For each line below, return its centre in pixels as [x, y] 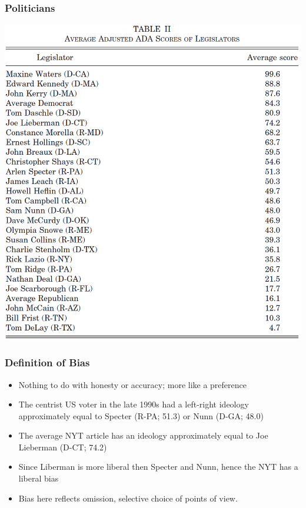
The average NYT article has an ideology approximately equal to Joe [143, 435]
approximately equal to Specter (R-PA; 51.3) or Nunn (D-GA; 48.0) [141, 415]
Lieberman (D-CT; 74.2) [63, 447]
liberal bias [39, 478]
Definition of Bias [47, 362]
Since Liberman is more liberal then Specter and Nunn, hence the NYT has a [158, 467]
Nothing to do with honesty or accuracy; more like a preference [132, 384]
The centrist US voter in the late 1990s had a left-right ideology [134, 404]
